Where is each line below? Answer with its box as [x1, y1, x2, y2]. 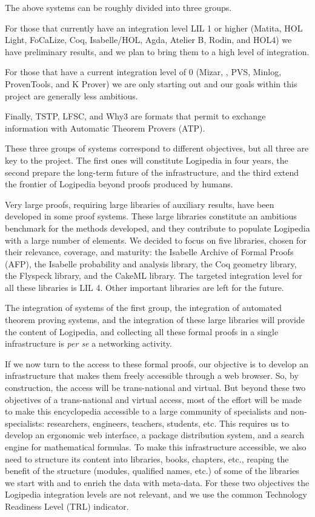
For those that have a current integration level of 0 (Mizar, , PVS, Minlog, [5, 65, 282, 78]
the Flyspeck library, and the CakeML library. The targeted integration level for [5, 269, 302, 282]
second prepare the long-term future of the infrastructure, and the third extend [5, 165, 299, 178]
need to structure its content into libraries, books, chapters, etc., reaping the [5, 452, 289, 465]
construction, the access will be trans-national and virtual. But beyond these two [5, 381, 306, 394]
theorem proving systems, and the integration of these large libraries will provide [5, 313, 305, 326]
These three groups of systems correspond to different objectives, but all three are [5, 142, 309, 155]
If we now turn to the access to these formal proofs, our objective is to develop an [5, 357, 308, 370]
